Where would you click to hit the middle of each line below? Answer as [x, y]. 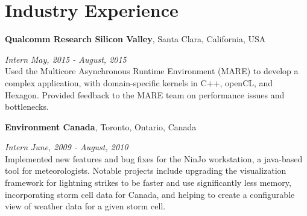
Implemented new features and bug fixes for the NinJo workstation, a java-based [154, 158]
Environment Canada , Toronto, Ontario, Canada [101, 126]
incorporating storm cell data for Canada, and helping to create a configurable [150, 194]
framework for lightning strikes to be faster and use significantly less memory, [148, 183]
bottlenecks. [27, 106]
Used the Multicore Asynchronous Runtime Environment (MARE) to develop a [152, 71]
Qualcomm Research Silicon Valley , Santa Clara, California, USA [135, 39]
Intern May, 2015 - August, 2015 [66, 59]
